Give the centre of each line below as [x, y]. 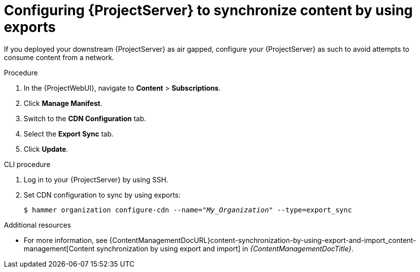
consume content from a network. [59, 57]
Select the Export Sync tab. [69, 134]
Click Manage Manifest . [63, 103]
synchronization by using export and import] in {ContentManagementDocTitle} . [225, 248]
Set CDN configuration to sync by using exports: [102, 195]
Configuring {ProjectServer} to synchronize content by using [209, 10]
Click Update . [46, 149]
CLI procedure [27, 164]
